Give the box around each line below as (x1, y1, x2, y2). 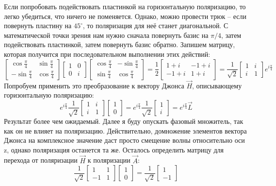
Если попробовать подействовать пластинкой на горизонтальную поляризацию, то (4, 1, 246, 11)
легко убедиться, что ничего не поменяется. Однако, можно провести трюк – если (4, 11, 246, 21)
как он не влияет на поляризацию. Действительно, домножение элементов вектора (4, 125, 247, 135)
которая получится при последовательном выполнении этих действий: (4, 49, 211, 59)
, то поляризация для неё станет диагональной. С (82, 20, 228, 31)
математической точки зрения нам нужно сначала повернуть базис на (4, 30, 209, 40)
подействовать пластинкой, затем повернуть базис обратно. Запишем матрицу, (4, 39, 235, 50)
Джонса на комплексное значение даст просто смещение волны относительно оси (4, 135, 245, 145)
